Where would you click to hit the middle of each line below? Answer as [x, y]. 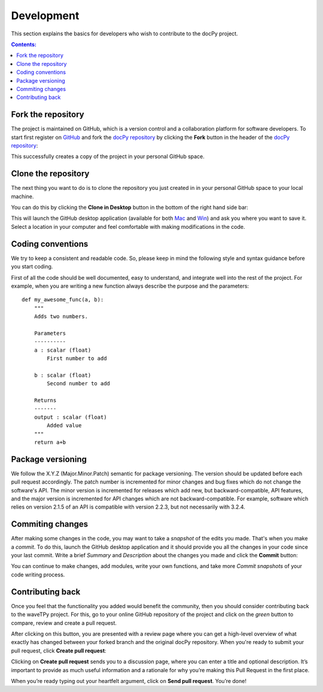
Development [45, 16]
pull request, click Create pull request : [59, 651]
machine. [22, 196]
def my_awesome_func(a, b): [63, 300]
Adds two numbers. [61, 317]
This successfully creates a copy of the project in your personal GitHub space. [108, 156]
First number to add [77, 359]
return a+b [50, 442]
